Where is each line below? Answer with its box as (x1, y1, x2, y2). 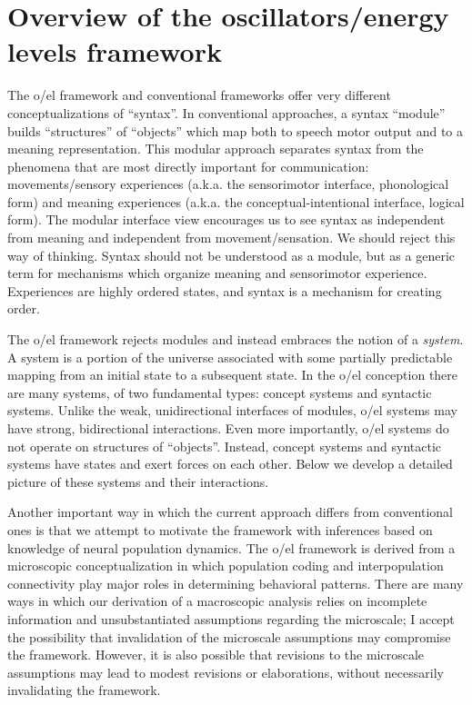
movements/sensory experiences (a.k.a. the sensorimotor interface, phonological (7, 174, 449, 194)
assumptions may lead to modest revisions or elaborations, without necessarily (7, 662, 444, 681)
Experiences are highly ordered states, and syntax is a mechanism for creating (7, 281, 442, 300)
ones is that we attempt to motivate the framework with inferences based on (7, 520, 433, 539)
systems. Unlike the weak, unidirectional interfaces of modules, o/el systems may (7, 401, 457, 420)
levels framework (7, 33, 222, 70)
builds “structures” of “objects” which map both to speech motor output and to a (7, 121, 464, 140)
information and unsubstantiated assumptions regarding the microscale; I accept (7, 609, 455, 628)
